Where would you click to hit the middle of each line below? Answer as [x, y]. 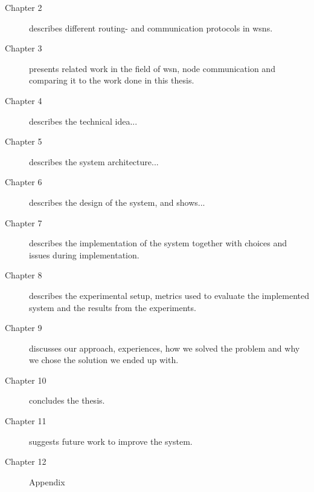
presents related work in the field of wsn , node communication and [152, 68]
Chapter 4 [24, 100]
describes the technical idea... [83, 121]
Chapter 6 [24, 182]
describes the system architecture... [94, 161]
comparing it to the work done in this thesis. [112, 80]
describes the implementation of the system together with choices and [158, 243]
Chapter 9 [24, 328]
